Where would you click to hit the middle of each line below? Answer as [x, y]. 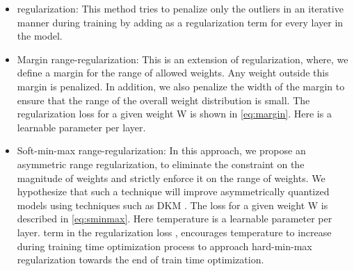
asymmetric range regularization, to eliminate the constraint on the [161, 164]
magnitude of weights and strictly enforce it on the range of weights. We [171, 178]
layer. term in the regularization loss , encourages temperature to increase [174, 232]
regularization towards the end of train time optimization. [140, 260]
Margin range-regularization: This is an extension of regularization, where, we [183, 59]
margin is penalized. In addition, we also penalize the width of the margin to [181, 86]
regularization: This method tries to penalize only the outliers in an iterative [180, 8]
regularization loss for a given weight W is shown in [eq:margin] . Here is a [174, 114]
